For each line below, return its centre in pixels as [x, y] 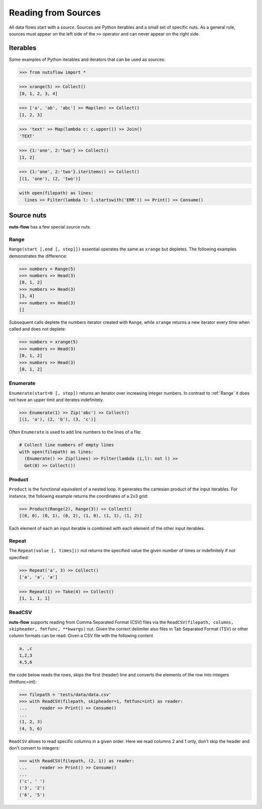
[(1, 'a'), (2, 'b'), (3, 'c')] [58, 420]
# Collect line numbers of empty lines [66, 445]
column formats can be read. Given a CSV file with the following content [81, 636]
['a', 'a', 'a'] [39, 577]
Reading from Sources [55, 13]
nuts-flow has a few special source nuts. [50, 227]
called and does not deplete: [38, 329]
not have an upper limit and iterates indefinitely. [57, 400]
